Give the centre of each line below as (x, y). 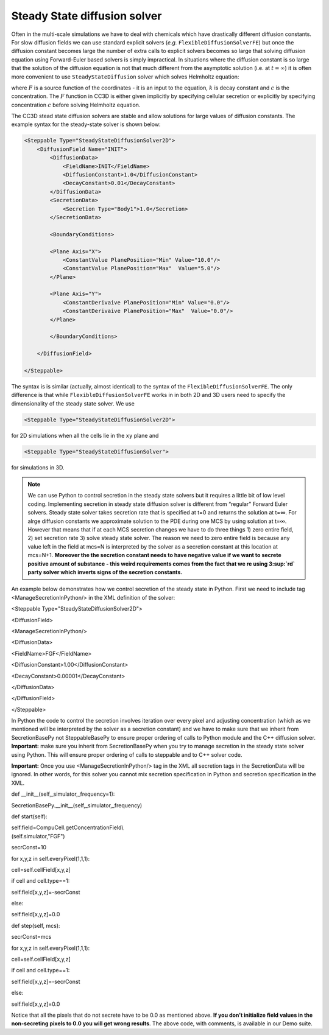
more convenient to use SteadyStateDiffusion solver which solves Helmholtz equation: (125, 77)
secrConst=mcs (31, 937)
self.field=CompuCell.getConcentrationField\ (68, 827)
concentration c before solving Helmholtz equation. (76, 105)
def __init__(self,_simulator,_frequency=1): (63, 794)
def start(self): (30, 816)
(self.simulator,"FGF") (38, 836)
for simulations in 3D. (38, 467)
